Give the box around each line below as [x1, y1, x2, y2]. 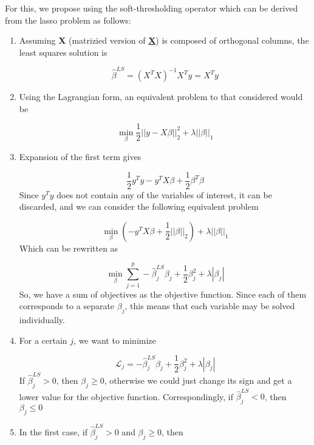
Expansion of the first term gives [19, 150, 142, 162]
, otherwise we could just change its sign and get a [104, 373, 292, 386]
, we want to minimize [73, 333, 156, 346]
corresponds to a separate [19, 299, 115, 312]
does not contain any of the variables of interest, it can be [56, 188, 272, 201]
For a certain [19, 333, 67, 346]
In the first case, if [19, 425, 87, 438]
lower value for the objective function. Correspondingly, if [19, 390, 234, 403]
